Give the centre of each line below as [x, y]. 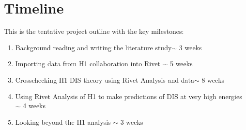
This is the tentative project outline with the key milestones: [94, 31]
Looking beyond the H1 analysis [63, 122]
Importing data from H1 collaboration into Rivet [88, 64]
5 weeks [181, 64]
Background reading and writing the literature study [93, 47]
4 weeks [34, 106]
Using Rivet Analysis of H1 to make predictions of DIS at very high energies [129, 96]
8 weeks [213, 79]
